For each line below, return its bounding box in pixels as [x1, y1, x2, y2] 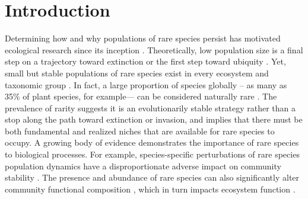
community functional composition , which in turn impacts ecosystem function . [5, 182, 296, 195]
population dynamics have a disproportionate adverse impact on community [5, 159, 281, 172]
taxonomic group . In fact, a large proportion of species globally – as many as [5, 78, 287, 91]
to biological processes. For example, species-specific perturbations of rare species [5, 148, 300, 161]
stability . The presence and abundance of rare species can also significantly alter [5, 171, 300, 184]
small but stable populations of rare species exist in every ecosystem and [5, 66, 269, 79]
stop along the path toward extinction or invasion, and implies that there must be [5, 113, 303, 126]
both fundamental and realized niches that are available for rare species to [5, 124, 275, 137]
